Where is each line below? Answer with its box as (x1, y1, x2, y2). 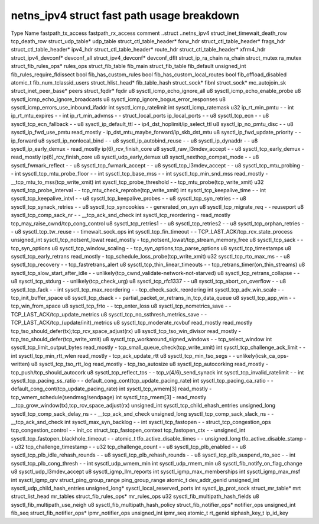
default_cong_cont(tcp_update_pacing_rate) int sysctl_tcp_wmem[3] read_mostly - (11, 385, 212, 393)
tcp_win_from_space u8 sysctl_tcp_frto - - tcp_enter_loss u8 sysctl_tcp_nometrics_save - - (11, 302, 232, 310)
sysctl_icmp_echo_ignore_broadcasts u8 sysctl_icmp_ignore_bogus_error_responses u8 (11, 95, 226, 103)
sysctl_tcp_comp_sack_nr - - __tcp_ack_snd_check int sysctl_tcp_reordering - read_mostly (11, 212, 230, 219)
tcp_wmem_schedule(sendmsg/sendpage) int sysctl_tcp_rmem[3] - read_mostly (11, 393, 207, 400)
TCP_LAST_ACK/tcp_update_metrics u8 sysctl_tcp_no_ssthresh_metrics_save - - (11, 310, 207, 318)
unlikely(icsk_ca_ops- (236, 352, 289, 359)
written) (11, 361, 30, 368)
